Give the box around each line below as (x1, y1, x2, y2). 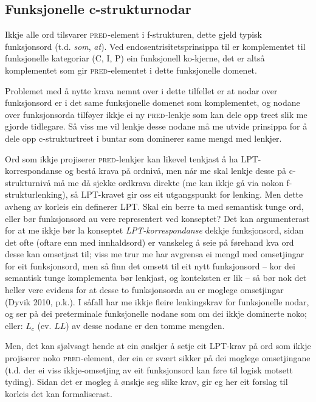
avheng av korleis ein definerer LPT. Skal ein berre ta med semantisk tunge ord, (5, 199, 304, 212)
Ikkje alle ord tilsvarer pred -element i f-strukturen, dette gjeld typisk (5, 28, 263, 41)
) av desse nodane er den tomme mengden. (66, 319, 225, 331)
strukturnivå (5, 176, 51, 189)
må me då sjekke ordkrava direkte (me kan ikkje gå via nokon (53, 176, 284, 189)
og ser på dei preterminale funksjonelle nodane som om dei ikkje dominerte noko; (5, 307, 307, 320)
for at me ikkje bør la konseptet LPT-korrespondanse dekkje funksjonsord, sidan (5, 224, 304, 237)
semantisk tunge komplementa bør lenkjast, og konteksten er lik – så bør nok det (5, 271, 307, 284)
